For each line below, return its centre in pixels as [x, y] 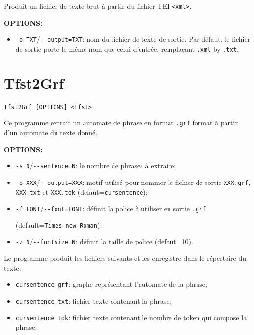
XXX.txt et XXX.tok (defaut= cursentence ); [82, 192]
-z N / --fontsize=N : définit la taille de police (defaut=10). [104, 241]
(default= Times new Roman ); [59, 225]
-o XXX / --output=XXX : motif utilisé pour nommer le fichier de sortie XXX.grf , [133, 182]
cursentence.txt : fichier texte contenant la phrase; [93, 300]
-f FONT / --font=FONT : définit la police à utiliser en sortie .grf [111, 208]
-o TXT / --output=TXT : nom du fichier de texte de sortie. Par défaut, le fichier [133, 39]
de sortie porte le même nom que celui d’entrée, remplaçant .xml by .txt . [127, 48]
